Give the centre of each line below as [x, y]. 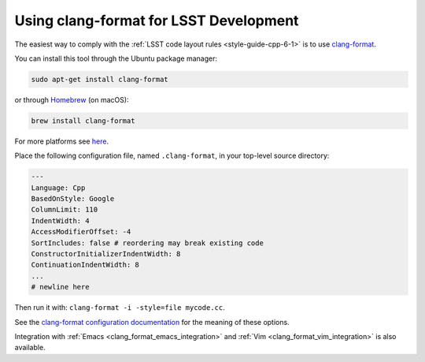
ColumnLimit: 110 [65, 210]
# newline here [60, 287]
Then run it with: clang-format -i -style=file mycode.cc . [120, 308]
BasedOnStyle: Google [73, 199]
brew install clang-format [83, 121]
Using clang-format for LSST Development [157, 21]
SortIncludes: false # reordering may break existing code [147, 243]
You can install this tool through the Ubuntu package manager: [116, 58]
